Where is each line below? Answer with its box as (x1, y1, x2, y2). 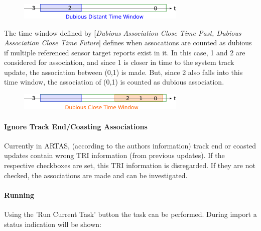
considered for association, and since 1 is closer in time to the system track (4, 57, 234, 67)
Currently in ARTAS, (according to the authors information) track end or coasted (4, 140, 256, 150)
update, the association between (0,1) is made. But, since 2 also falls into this (4, 66, 243, 77)
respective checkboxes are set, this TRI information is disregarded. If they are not (4, 160, 255, 171)
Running (4, 189, 34, 200)
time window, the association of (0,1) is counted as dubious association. (4, 76, 224, 87)
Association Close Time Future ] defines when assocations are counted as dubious (4, 37, 252, 48)
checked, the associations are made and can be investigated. (4, 170, 188, 180)
